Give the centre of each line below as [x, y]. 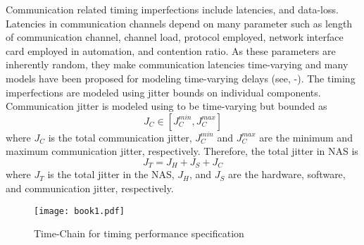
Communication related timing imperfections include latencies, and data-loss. [172, 9]
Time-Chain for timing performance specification [139, 233]
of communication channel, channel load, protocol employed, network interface [175, 37]
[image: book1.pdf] [79, 211]
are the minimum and [306, 137]
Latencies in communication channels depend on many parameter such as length [179, 23]
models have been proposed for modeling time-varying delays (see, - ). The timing [181, 78]
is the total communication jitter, [120, 137]
